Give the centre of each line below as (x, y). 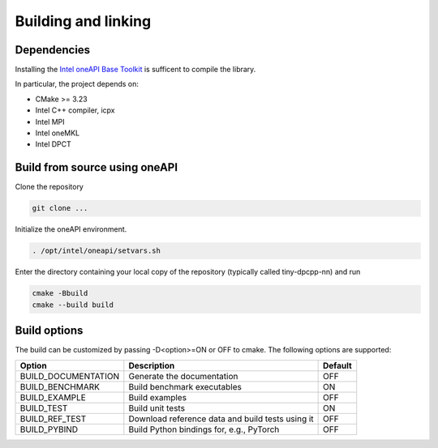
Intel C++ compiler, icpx (75, 110)
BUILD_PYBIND (49, 429)
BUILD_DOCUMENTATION (70, 376)
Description (152, 365)
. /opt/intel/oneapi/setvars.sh (97, 251)
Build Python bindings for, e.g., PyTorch (204, 429)
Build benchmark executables (185, 386)
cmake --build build (73, 305)
